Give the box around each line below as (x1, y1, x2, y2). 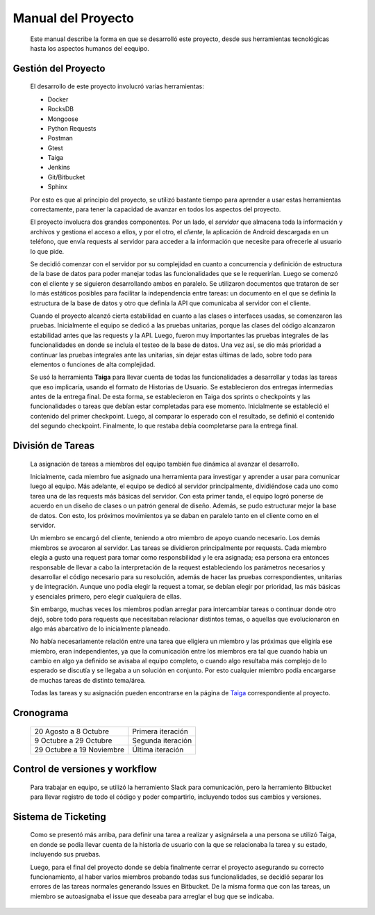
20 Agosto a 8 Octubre (34, 727, 109, 736)
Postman (47, 134, 73, 143)
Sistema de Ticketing (12, 811, 107, 823)
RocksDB (47, 105, 74, 113)
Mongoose (47, 115, 79, 123)
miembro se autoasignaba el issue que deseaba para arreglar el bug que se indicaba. (30, 892, 274, 900)
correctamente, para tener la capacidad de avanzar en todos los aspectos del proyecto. (30, 205, 281, 213)
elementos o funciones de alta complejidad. (30, 360, 156, 369)
